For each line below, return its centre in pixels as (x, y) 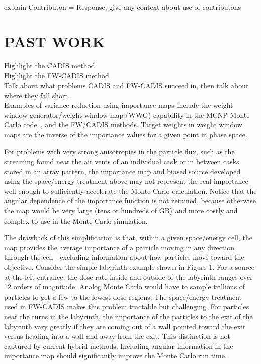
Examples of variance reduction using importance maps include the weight (119, 105)
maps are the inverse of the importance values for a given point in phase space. (126, 134)
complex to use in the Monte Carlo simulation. (76, 220)
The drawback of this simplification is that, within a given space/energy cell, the (128, 237)
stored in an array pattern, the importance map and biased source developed (122, 171)
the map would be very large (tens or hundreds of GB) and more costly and (121, 211)
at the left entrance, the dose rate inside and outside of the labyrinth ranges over (128, 277)
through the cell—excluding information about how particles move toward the (124, 257)
